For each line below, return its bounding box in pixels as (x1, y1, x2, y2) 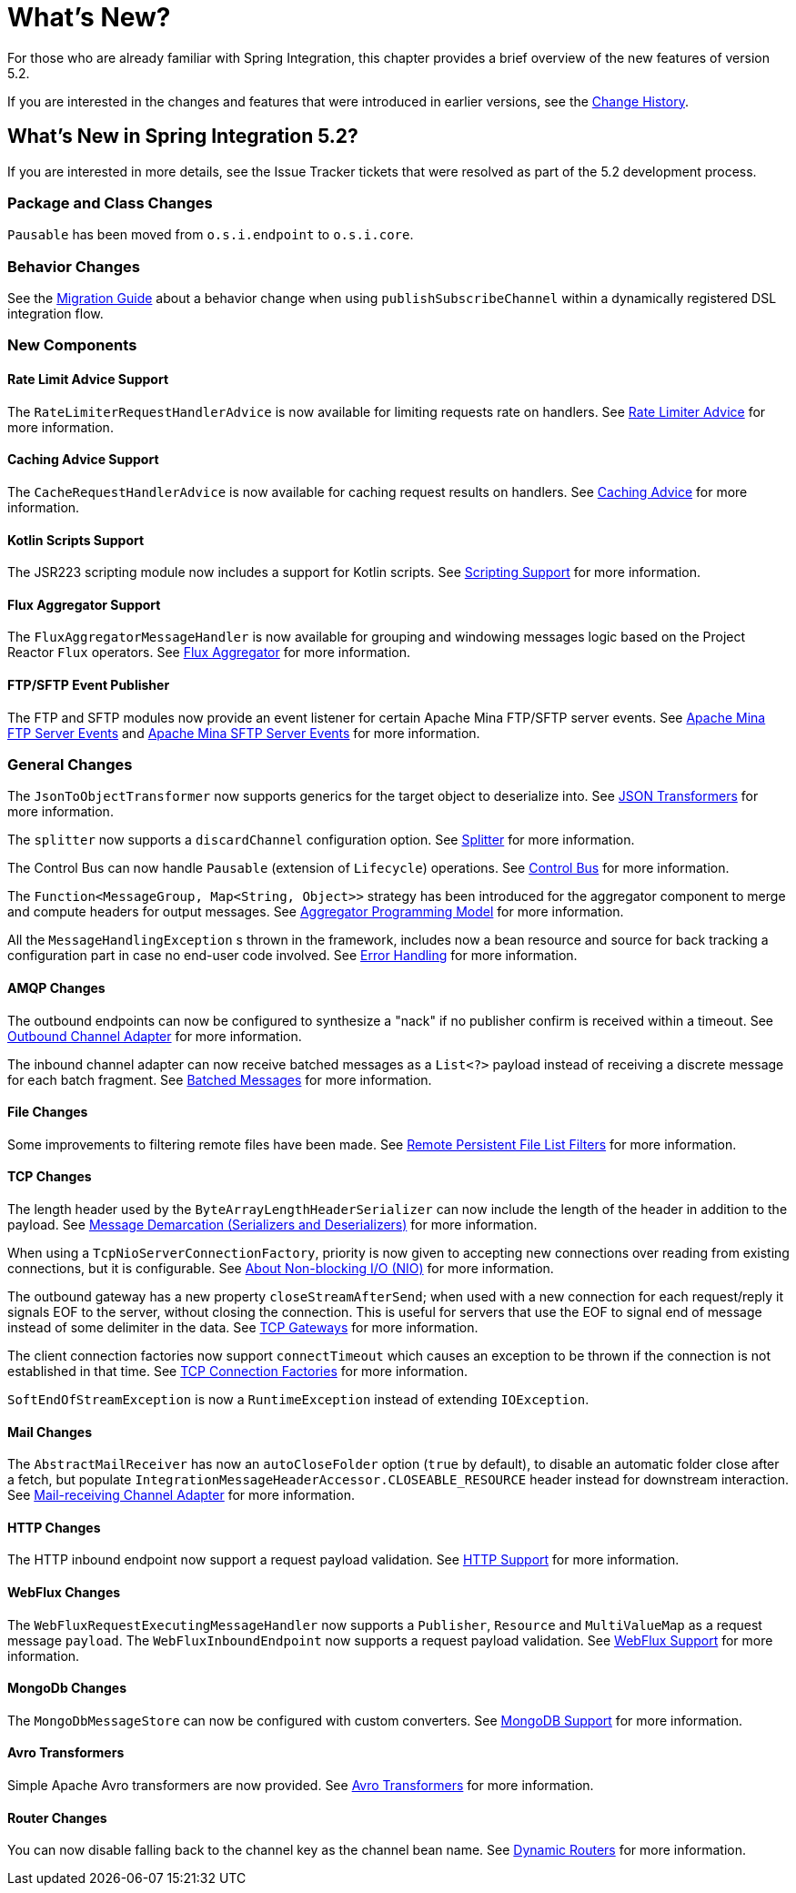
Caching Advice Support (7, 451, 159, 468)
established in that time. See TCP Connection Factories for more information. (7, 1362, 469, 1379)
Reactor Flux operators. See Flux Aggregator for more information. (7, 644, 410, 661)
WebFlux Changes (7, 1584, 121, 1601)
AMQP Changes (7, 979, 106, 996)
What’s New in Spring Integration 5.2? (7, 125, 358, 148)
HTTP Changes (7, 1519, 101, 1535)
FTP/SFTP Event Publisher (7, 676, 170, 693)
